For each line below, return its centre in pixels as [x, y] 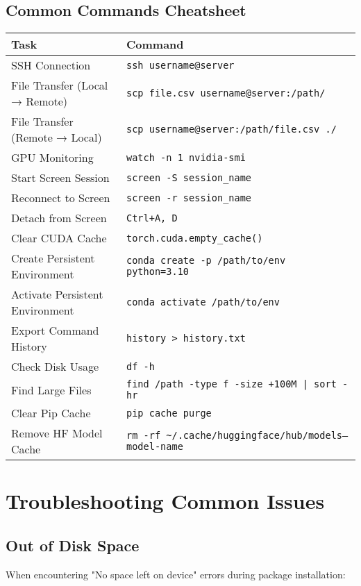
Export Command [55, 330]
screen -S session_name [189, 177]
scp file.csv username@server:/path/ [226, 93]
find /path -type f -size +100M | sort [232, 384]
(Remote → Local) [57, 137]
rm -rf [144, 436]
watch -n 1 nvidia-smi [186, 157]
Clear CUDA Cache [59, 238]
